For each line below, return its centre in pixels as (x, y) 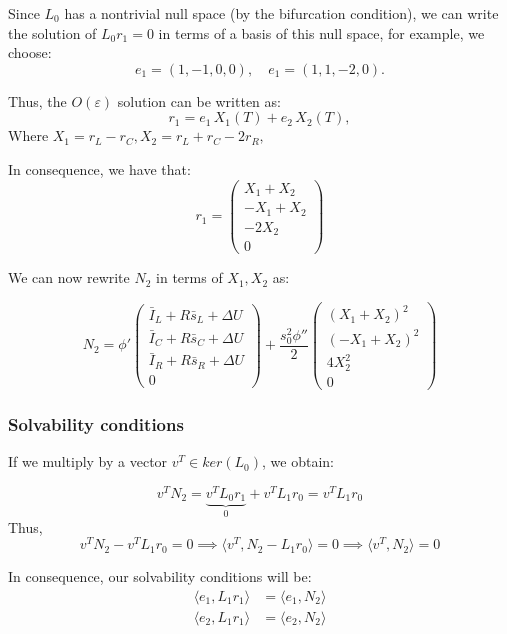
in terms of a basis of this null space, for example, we (321, 32)
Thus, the (37, 100)
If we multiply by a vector (88, 461)
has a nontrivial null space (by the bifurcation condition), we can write (281, 13)
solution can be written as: (199, 100)
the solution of (52, 32)
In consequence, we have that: (99, 168)
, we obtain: (298, 461)
